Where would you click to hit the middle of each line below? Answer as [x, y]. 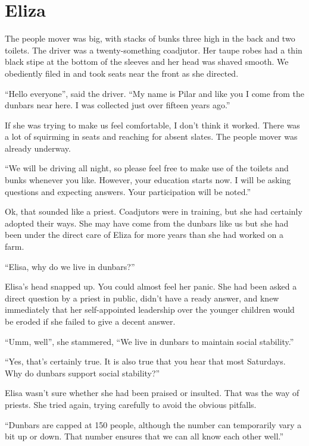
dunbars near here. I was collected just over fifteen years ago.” [118, 105]
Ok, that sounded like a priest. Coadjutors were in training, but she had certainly [154, 211]
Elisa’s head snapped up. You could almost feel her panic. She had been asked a [151, 286]
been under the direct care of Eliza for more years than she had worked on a [144, 235]
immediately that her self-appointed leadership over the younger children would [150, 310]
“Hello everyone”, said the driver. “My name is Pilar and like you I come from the [154, 93]
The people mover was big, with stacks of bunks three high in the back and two [150, 38]
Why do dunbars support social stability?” [82, 373]
